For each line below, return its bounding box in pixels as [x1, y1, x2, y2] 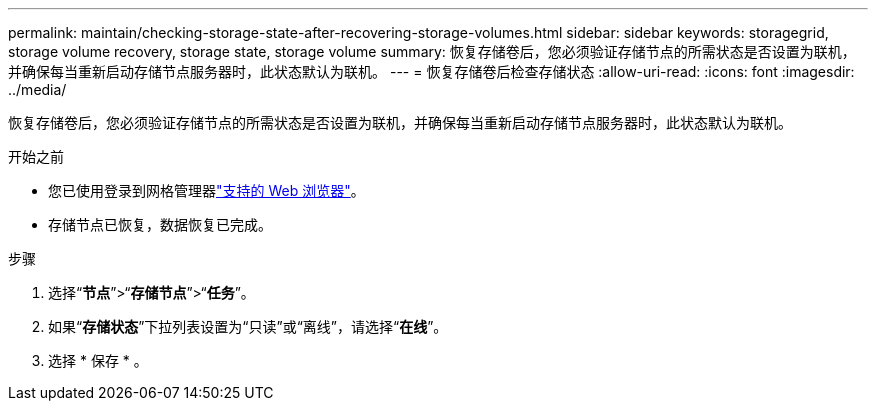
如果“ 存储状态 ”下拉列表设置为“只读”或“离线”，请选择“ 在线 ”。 [48, 318, 448, 335]
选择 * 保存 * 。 [48, 352, 148, 369]
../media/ [8, 81, 67, 98]
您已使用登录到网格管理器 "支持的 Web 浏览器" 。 [48, 182, 365, 199]
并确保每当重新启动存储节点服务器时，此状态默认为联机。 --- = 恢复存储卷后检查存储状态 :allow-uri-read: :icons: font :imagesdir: [8, 63, 855, 80]
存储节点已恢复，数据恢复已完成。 [48, 216, 272, 233]
